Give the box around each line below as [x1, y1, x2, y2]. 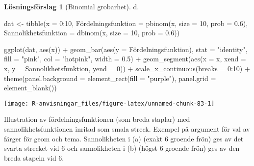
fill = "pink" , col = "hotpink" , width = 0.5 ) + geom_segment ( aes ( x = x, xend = [4, 54, 246, 64]
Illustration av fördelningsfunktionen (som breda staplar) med [4, 114, 190, 124]
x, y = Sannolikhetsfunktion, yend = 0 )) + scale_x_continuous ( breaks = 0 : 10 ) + [4, 63, 250, 73]
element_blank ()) [4, 83, 57, 93]
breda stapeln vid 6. [4, 152, 64, 163]
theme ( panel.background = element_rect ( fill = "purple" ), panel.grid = [4, 73, 216, 83]
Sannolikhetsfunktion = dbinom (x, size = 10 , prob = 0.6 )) [4, 28, 180, 38]
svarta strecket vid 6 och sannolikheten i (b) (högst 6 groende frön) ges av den [4, 143, 240, 153]
